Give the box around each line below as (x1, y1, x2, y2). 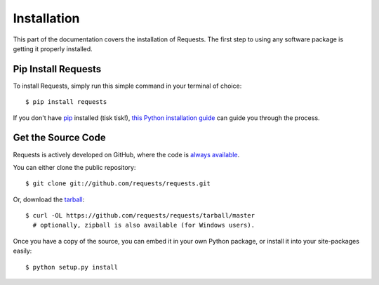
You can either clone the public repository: (13, 163, 136, 171)
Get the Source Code (13, 132, 106, 144)
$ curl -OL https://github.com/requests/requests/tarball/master (25, 211, 255, 220)
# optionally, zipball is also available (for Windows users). (32, 221, 255, 230)
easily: (13, 246, 32, 256)
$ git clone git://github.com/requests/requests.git (25, 180, 211, 187)
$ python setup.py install (25, 263, 119, 271)
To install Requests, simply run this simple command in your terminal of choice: (13, 81, 242, 90)
